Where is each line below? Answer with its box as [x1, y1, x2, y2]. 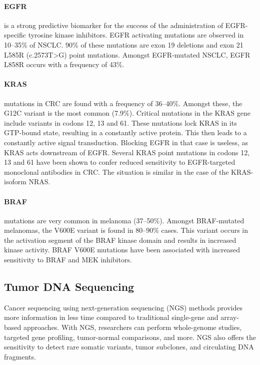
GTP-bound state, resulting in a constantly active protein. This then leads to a [4, 127, 247, 138]
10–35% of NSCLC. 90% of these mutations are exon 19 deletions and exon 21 [4, 39, 243, 50]
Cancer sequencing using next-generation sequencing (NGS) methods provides [4, 302, 242, 312]
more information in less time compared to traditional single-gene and [4, 312, 218, 322]
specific [4, 30, 26, 40]
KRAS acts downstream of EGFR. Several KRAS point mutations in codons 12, [4, 147, 250, 157]
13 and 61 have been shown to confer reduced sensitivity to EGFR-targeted [4, 157, 235, 167]
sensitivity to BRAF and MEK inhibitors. [4, 254, 132, 265]
